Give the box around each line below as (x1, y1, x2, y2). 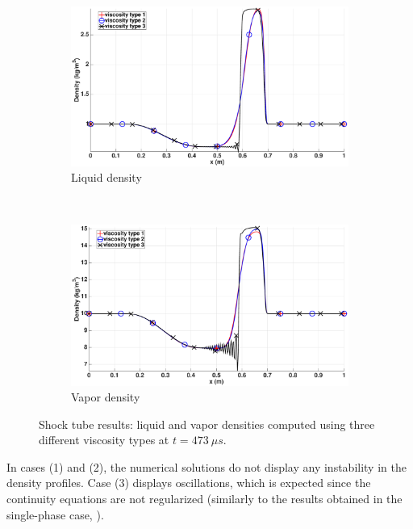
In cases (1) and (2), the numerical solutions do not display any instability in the (6, 458, 407, 475)
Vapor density (71, 388, 140, 405)
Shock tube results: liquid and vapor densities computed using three (39, 415, 375, 432)
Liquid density (71, 169, 142, 186)
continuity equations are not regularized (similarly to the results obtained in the (6, 490, 403, 507)
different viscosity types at (39, 431, 169, 448)
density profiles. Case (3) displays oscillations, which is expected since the (6, 474, 371, 491)
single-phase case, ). (6, 506, 104, 523)
